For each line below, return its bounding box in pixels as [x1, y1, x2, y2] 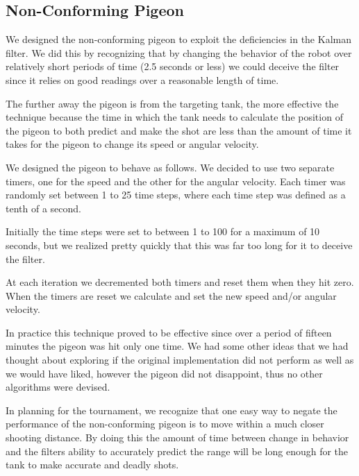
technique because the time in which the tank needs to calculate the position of [6, 110, 343, 124]
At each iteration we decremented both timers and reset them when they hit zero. [6, 275, 354, 289]
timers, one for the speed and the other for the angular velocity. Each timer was [6, 173, 346, 188]
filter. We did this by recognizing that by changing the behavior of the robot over [6, 45, 352, 60]
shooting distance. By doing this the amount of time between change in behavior [6, 430, 349, 445]
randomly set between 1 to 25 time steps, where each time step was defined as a [6, 187, 346, 202]
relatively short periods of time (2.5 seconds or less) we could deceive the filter [6, 59, 340, 74]
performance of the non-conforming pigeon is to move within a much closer [6, 416, 324, 431]
